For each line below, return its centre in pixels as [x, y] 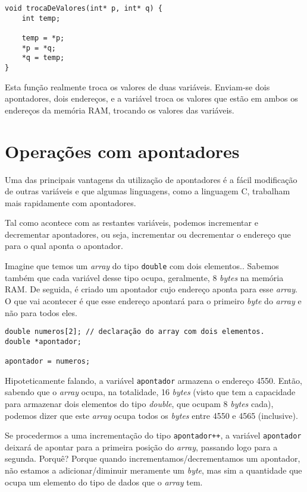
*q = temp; [43, 58]
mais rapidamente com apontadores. [71, 202]
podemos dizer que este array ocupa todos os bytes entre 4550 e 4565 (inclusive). [151, 415]
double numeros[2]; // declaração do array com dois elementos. [135, 332]
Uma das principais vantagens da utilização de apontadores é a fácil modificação [151, 179]
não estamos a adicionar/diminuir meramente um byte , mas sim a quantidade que [153, 470]
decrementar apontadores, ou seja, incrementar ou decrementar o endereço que [148, 234]
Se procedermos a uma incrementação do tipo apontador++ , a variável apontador [153, 435]
